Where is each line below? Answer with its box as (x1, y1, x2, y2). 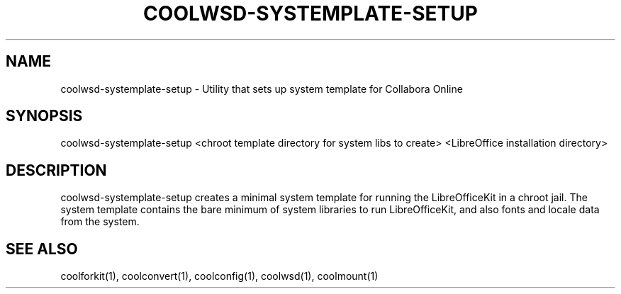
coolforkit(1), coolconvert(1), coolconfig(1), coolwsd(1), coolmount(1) (60, 270, 379, 283)
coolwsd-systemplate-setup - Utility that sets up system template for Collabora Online (60, 82, 463, 95)
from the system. (60, 215, 140, 228)
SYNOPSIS (6, 107, 83, 125)
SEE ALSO (6, 239, 78, 258)
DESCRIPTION (6, 161, 107, 179)
